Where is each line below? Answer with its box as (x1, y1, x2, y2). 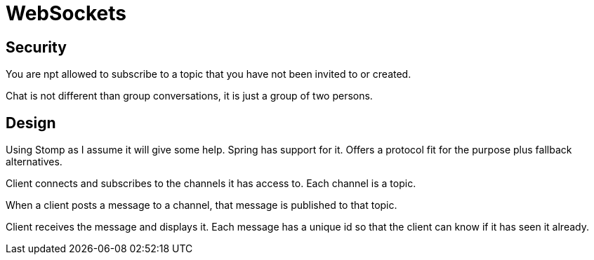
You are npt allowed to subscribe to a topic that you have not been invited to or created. (6, 68, 411, 81)
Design (6, 114, 56, 132)
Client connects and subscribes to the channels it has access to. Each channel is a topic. (6, 177, 416, 190)
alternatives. (6, 156, 62, 168)
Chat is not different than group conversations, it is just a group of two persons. (6, 90, 373, 102)
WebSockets (6, 1, 126, 25)
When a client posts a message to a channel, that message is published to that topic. (6, 199, 397, 212)
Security (6, 38, 67, 56)
